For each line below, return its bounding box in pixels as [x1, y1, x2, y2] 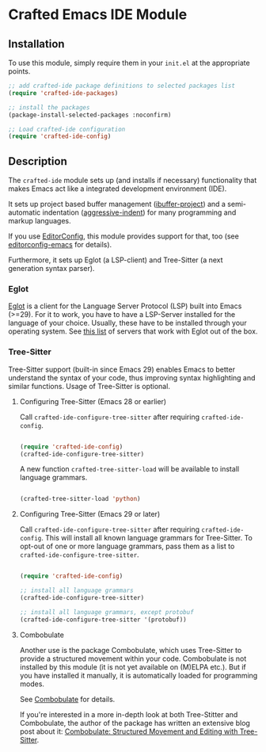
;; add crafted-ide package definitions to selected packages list [8, 82, 236, 90]
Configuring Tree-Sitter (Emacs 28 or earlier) [19, 396, 167, 406]
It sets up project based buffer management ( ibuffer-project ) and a [8, 200, 226, 209]
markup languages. [8, 216, 71, 226]
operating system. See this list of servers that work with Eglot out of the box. [8, 326, 258, 336]
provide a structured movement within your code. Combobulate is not [19, 654, 247, 663]
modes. [19, 679, 45, 689]
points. [8, 67, 31, 76]
